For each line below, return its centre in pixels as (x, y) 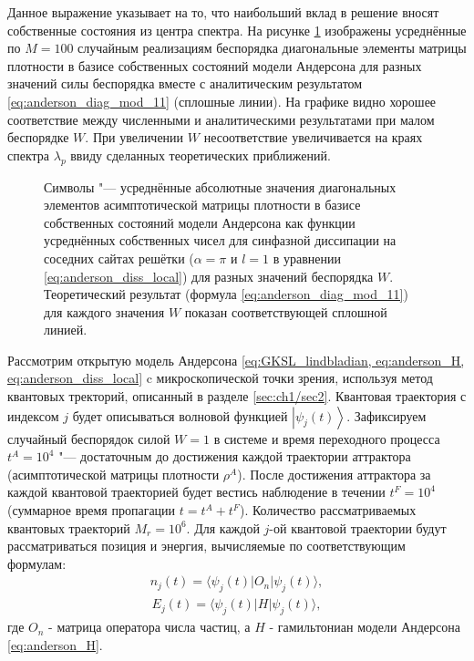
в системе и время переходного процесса (327, 438)
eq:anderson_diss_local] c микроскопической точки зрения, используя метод (220, 378)
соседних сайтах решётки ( (119, 258)
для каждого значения (104, 311)
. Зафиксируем (386, 415)
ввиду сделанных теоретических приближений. (201, 155)
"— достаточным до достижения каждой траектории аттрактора (235, 456)
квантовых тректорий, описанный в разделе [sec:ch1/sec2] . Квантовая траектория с (237, 396)
